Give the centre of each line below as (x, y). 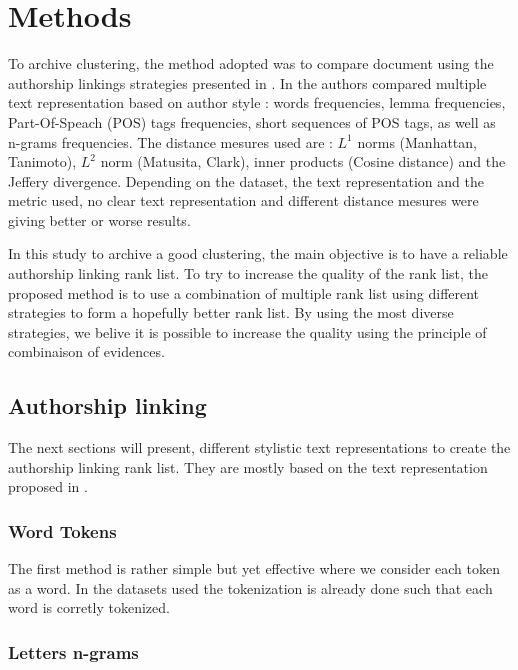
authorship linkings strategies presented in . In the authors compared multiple (247, 82)
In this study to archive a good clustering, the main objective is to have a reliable (258, 253)
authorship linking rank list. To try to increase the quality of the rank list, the (248, 273)
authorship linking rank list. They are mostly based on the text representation (248, 466)
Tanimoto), (42, 161)
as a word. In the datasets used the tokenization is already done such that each (250, 587)
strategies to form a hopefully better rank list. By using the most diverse (231, 312)
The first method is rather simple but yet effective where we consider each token (254, 568)
